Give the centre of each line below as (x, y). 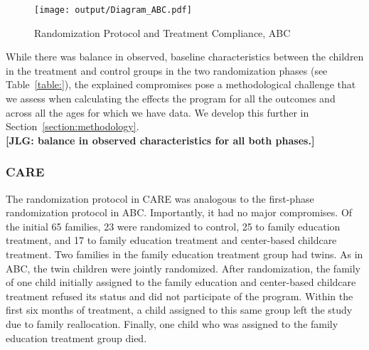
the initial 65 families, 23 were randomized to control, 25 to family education (173, 226)
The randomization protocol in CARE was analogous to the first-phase (160, 198)
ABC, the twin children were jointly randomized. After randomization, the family (183, 268)
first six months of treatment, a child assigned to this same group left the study (179, 310)
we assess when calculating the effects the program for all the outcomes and (171, 99)
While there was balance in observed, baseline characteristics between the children (185, 57)
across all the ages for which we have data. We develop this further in (157, 112)
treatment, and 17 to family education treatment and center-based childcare (171, 240)
